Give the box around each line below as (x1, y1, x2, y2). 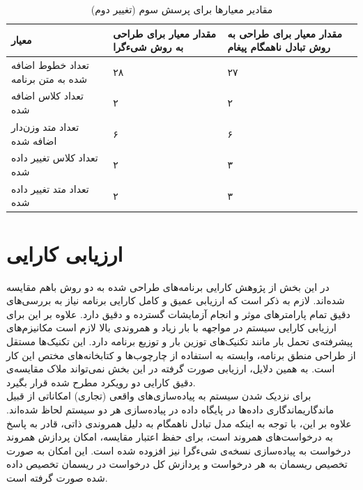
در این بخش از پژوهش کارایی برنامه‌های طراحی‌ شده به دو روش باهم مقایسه (6, 279, 330, 294)
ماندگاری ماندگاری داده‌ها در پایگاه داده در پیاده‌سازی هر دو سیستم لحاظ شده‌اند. (6, 402, 334, 416)
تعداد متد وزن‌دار (11, 119, 79, 134)
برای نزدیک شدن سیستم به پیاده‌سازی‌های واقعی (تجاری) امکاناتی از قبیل (6, 388, 311, 403)
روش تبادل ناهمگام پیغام (227, 40, 331, 54)
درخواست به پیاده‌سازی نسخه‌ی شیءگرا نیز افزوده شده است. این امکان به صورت (6, 443, 351, 457)
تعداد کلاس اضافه (11, 88, 84, 103)
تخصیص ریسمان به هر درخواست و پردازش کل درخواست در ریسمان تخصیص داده (6, 457, 348, 471)
